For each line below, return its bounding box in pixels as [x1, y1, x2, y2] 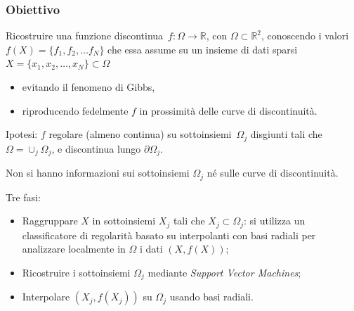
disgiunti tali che [250, 127, 322, 141]
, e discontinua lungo [51, 141, 141, 155]
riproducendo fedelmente [22, 103, 129, 118]
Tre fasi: [6, 189, 41, 204]
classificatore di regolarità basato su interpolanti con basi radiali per [22, 227, 316, 242]
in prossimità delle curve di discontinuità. [139, 103, 317, 118]
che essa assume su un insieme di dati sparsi [107, 42, 298, 56]
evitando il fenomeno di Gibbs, [22, 80, 155, 94]
